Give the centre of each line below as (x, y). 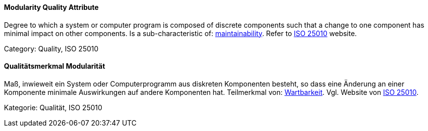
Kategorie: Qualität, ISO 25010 (53, 107)
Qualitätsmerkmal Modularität (55, 66)
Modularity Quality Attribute (51, 7)
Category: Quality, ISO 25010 (51, 48)
